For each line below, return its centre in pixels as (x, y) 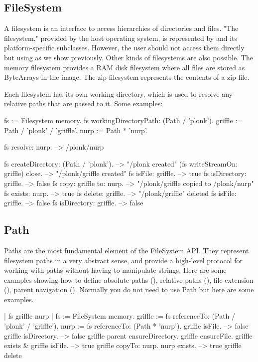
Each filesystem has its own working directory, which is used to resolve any (118, 93)
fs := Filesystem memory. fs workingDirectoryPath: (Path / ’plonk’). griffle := (124, 120)
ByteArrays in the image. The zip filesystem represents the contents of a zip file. (127, 77)
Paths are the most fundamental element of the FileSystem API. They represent (127, 250)
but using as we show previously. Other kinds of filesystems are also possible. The (129, 57)
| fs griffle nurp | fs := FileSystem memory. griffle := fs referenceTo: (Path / (120, 316)
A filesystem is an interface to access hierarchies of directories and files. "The (121, 28)
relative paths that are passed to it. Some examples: (83, 103)
